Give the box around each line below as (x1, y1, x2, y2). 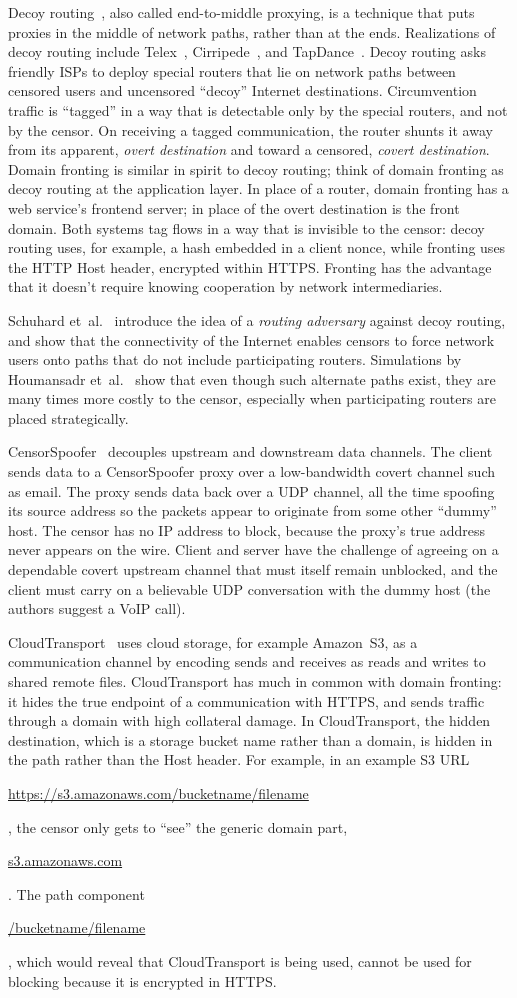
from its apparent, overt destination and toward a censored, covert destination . (8, 139, 490, 160)
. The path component (8, 883, 145, 904)
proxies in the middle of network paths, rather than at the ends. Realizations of (8, 21, 496, 42)
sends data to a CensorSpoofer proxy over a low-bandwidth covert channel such (8, 461, 496, 482)
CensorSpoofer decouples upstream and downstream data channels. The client (8, 441, 493, 462)
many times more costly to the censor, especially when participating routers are (8, 388, 496, 409)
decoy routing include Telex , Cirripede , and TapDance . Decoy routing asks (8, 41, 486, 62)
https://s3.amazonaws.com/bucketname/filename (8, 782, 309, 803)
